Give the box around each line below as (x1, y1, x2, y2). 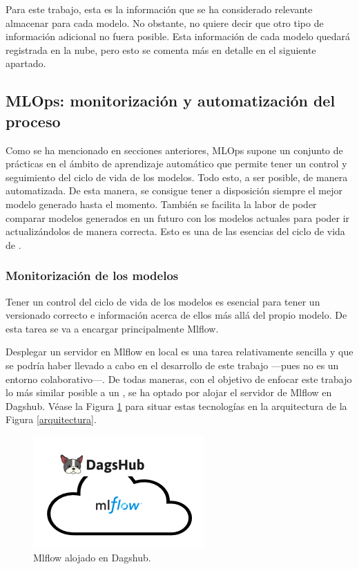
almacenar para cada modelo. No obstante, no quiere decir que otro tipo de (6, 15, 324, 30)
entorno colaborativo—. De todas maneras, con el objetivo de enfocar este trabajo (6, 371, 352, 386)
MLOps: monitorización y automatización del (6, 90, 336, 111)
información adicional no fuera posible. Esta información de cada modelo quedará (6, 29, 351, 44)
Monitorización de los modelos (6, 267, 179, 284)
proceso (6, 110, 61, 131)
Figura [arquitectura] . (6, 412, 97, 427)
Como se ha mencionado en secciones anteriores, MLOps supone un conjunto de (6, 142, 343, 157)
